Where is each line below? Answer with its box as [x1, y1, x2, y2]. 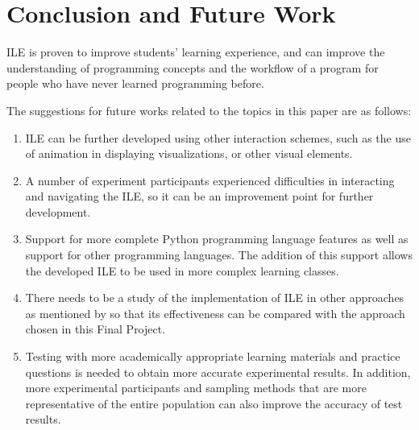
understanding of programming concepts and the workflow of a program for [6, 59, 379, 76]
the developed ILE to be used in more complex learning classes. [25, 262, 339, 279]
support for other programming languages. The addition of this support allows [25, 246, 413, 263]
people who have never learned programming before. [6, 75, 264, 92]
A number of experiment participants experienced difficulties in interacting [25, 172, 395, 188]
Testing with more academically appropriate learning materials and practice [25, 348, 400, 365]
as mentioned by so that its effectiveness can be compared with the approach [25, 304, 405, 321]
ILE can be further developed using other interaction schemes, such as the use [25, 129, 411, 146]
